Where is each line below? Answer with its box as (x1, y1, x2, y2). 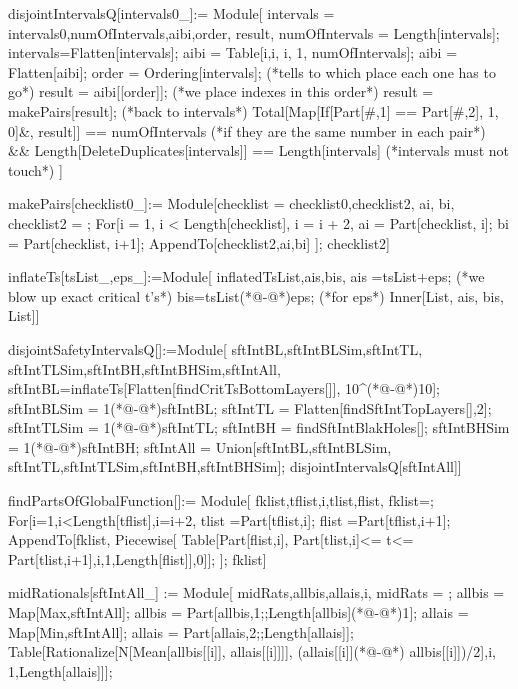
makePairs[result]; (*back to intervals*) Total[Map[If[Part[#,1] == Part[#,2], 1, (8, 100, 499, 121)
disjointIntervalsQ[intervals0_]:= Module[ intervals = (8, 3, 335, 23)
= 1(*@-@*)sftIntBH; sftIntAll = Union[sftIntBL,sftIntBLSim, (8, 436, 392, 457)
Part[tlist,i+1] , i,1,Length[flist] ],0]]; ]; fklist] (8, 548, 267, 569)
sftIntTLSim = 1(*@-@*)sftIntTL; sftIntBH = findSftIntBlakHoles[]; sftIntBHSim (8, 417, 510, 438)
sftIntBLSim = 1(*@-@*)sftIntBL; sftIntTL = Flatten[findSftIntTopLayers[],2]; (8, 397, 492, 418)
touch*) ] (8, 159, 63, 180)
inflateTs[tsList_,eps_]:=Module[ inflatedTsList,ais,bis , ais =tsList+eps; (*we (8, 266, 485, 287)
